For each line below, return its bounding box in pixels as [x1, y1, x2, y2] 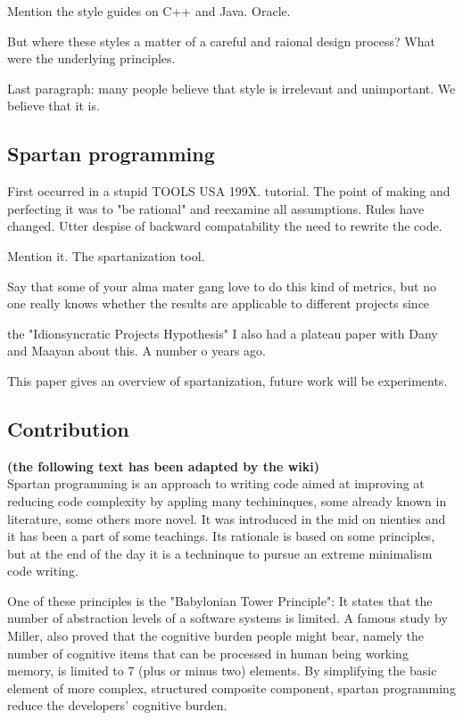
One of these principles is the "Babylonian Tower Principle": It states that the [7, 591, 433, 610]
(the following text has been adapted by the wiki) [7, 456, 319, 475]
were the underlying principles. [7, 49, 176, 68]
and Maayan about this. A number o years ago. [7, 341, 266, 360]
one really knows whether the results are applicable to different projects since [7, 294, 430, 313]
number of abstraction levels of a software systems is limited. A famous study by [7, 609, 448, 627]
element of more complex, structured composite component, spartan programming [7, 678, 456, 697]
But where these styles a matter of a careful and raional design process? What [7, 31, 435, 50]
